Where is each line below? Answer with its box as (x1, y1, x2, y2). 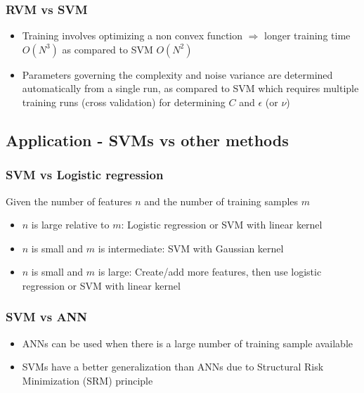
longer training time (264, 28, 351, 43)
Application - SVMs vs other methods (6, 129, 289, 150)
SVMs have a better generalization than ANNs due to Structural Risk (22, 359, 324, 374)
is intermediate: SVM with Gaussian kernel (98, 240, 284, 255)
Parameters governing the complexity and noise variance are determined (22, 67, 333, 82)
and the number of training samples (144, 193, 299, 208)
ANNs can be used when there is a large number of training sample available (22, 335, 353, 350)
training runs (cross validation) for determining (22, 95, 226, 109)
